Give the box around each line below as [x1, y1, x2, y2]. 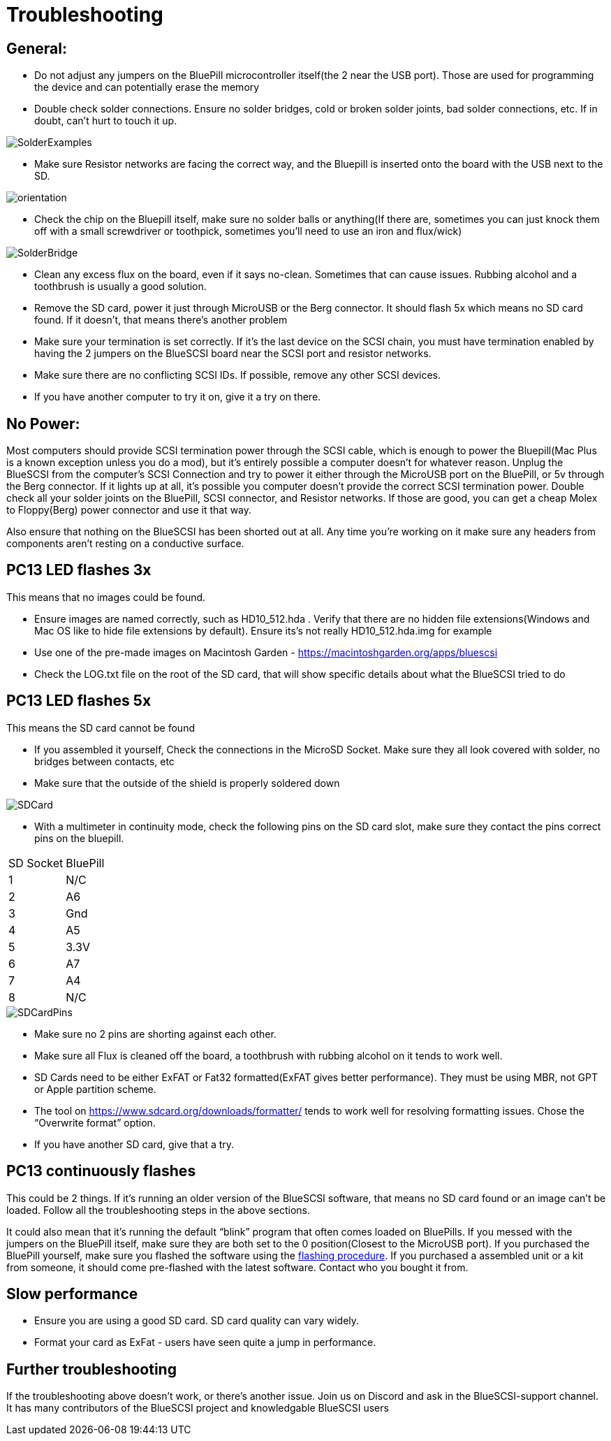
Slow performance [6, 1284, 138, 1303]
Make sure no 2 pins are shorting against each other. [34, 1027, 277, 1040]
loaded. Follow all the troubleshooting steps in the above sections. [6, 1203, 310, 1216]
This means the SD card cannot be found [6, 721, 195, 734]
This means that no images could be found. [6, 591, 206, 603]
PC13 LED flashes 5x [6, 692, 152, 710]
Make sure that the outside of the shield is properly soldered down [34, 776, 340, 789]
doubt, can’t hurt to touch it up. [34, 115, 177, 127]
